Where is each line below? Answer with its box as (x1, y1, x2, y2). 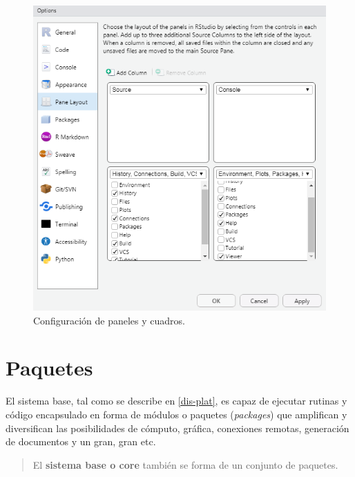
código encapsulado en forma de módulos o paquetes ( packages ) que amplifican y (6, 407, 347, 421)
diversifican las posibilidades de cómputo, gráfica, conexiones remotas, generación (6, 420, 349, 435)
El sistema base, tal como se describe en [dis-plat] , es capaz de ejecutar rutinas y (6, 393, 347, 408)
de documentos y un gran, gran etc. (6, 434, 156, 449)
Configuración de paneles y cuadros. (33, 313, 185, 327)
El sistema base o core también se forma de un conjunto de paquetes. (32, 457, 338, 471)
